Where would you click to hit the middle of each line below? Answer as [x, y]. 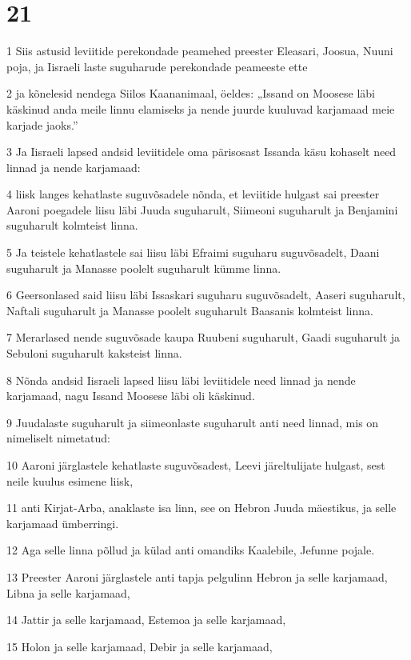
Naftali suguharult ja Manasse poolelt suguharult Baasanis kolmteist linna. [190, 310]
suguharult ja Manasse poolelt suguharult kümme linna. [144, 268]
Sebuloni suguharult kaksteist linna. [94, 353]
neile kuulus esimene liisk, [70, 480]
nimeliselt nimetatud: [58, 438]
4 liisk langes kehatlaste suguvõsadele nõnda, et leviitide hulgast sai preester [193, 194]
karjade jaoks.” [42, 124]
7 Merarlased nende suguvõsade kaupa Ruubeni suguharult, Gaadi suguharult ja [204, 337]
